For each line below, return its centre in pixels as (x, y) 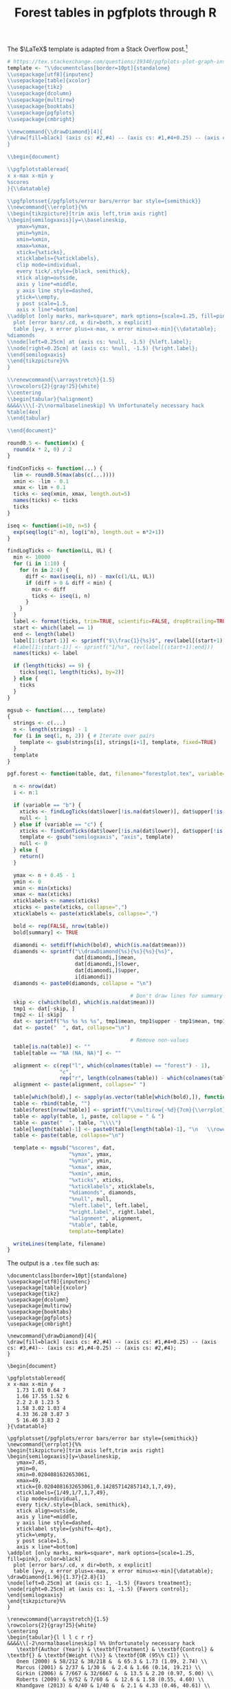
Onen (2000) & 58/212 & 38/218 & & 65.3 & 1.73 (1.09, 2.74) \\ (112, 1661)
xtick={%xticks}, (41, 252)
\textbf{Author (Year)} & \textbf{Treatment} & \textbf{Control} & (115, 1650)
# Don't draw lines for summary (177, 996)
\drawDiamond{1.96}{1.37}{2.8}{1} (57, 1577)
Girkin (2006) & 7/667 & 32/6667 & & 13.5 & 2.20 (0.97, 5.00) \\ (115, 1674)
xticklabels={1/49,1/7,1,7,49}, (63, 1493)
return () (32, 857)
